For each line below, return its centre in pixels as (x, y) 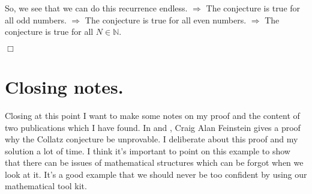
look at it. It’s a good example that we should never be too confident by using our (156, 174)
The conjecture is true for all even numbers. (166, 20)
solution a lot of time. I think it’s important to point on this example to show (148, 150)
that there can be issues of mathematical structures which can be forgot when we (154, 162)
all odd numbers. (36, 20)
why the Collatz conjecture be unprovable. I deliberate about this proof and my (151, 139)
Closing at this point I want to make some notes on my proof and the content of (152, 115)
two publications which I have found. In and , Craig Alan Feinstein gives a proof (153, 127)
